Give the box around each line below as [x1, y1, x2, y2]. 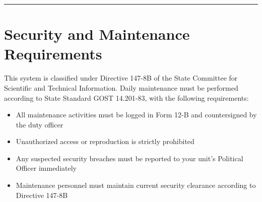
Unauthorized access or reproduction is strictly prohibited [16, 136, 194, 147]
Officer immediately [16, 163, 77, 173]
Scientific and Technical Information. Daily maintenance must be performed [4, 82, 238, 93]
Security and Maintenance [4, 24, 190, 44]
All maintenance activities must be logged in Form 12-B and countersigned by [16, 109, 257, 120]
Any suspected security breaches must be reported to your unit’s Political [16, 153, 243, 163]
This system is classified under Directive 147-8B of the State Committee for [4, 73, 238, 83]
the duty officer [16, 119, 63, 129]
